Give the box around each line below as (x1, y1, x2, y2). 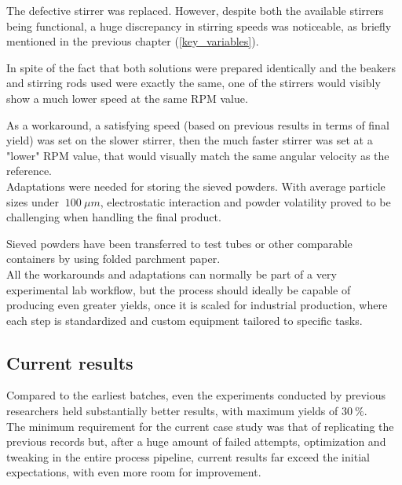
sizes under (6, 193, 60, 210)
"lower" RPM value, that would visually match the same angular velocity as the (6, 147, 389, 163)
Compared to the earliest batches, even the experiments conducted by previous (6, 387, 386, 403)
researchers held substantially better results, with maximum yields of (6, 403, 338, 419)
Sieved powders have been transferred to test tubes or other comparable (6, 235, 353, 251)
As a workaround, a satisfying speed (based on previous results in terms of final (6, 116, 389, 133)
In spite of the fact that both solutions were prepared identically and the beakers (6, 59, 396, 75)
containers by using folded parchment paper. (6, 250, 221, 267)
